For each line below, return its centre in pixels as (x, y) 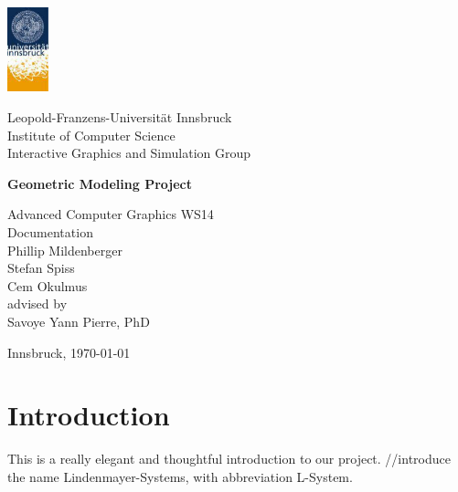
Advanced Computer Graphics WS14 (111, 214)
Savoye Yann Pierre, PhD (79, 321)
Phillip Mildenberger (65, 250)
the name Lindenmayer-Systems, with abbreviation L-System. (180, 476)
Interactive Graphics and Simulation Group (129, 153)
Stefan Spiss (41, 268)
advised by (37, 304)
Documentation (50, 231)
